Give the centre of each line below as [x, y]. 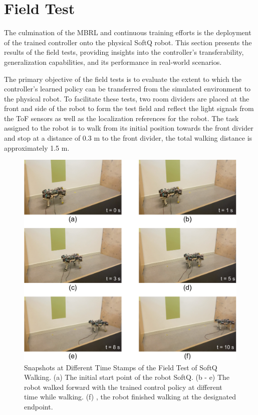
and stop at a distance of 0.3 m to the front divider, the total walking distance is [128, 138]
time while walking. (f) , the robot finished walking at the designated [130, 397]
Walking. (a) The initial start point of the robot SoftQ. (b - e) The [127, 377]
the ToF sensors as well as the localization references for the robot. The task [121, 118]
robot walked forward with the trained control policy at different [123, 387]
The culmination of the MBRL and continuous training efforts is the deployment [128, 32]
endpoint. [39, 406]
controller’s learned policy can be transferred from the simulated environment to [127, 89]
